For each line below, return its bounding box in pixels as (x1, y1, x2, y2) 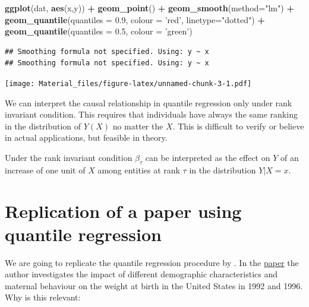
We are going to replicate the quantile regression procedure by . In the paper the (5, 256, 299, 268)
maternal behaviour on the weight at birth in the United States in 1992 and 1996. (5, 279, 303, 292)
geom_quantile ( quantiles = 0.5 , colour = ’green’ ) (5, 25, 193, 37)
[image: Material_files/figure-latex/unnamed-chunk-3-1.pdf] (5, 79, 252, 88)
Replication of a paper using (5, 198, 242, 223)
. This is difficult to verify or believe (172, 119, 304, 132)
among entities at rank (97, 163, 180, 176)
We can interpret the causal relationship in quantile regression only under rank (5, 96, 292, 109)
